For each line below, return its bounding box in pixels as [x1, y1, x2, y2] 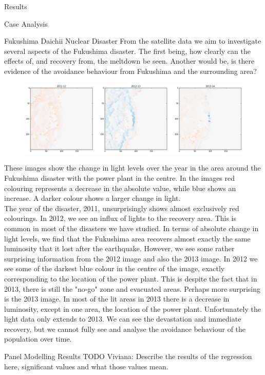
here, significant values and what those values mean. [4, 361, 168, 371]
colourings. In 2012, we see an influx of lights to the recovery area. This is [4, 213, 237, 223]
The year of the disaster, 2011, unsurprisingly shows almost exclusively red [4, 202, 239, 213]
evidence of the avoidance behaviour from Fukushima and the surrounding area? [4, 65, 257, 76]
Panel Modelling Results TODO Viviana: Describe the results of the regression [4, 351, 252, 362]
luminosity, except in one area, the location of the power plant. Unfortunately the [4, 303, 261, 314]
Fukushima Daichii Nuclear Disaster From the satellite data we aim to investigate [4, 35, 261, 46]
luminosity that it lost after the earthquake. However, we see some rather [4, 243, 235, 254]
